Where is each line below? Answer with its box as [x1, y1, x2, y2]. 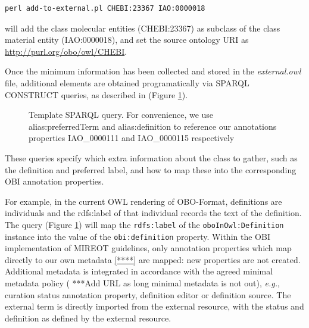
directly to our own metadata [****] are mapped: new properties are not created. [5, 253, 301, 265]
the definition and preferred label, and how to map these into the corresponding [5, 163, 296, 176]
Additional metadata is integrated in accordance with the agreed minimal [5, 265, 273, 277]
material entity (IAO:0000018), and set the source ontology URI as [5, 33, 249, 46]
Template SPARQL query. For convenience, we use [29, 108, 214, 121]
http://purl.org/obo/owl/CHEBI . [5, 45, 127, 57]
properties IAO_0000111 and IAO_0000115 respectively [29, 132, 235, 144]
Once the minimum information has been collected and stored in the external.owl [5, 65, 301, 77]
